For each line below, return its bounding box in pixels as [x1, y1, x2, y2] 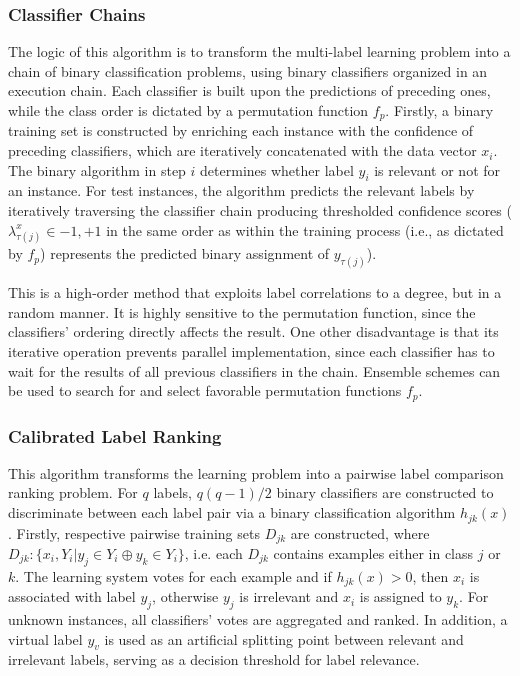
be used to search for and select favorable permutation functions [8, 380, 402, 401]
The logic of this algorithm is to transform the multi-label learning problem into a [8, 41, 511, 62]
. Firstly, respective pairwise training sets [8, 522, 260, 543]
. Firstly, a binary [385, 100, 494, 120]
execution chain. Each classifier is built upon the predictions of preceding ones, [8, 80, 491, 101]
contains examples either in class [273, 542, 474, 563]
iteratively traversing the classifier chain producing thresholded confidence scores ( [8, 200, 512, 221]
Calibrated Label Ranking [8, 423, 222, 448]
